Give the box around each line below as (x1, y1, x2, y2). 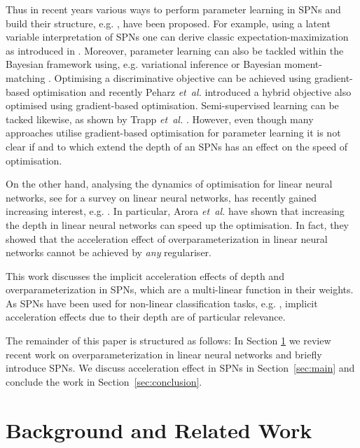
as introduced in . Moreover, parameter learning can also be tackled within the (6, 43, 344, 57)
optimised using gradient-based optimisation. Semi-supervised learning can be (6, 98, 339, 113)
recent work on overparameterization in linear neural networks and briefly (6, 346, 322, 361)
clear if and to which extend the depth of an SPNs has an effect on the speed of (6, 139, 348, 153)
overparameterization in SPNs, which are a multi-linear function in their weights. (6, 282, 354, 297)
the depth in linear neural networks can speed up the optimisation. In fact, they (6, 217, 349, 232)
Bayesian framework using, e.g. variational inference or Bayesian (6, 57, 282, 71)
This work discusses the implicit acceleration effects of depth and (6, 268, 284, 283)
